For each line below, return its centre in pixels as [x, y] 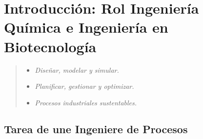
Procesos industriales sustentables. [86, 102]
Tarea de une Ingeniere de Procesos [96, 129]
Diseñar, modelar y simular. [77, 69]
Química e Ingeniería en [86, 27]
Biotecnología [50, 46]
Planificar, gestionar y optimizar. [84, 86]
